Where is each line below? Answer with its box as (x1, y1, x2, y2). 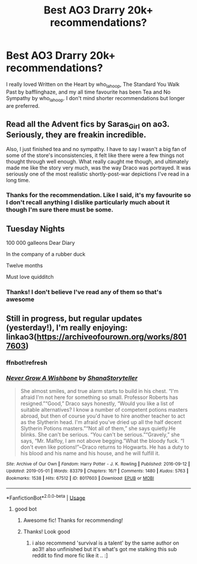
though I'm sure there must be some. (6, 206, 114, 214)
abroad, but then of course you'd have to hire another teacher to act (20, 412, 185, 419)
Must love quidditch (6, 274, 54, 281)
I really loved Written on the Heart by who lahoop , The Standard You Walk (6, 80, 180, 89)
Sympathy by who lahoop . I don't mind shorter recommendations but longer (6, 94, 185, 103)
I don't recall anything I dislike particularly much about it (6, 199, 170, 207)
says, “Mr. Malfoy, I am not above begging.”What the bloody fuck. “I (20, 437, 185, 444)
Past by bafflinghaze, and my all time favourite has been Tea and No (6, 88, 171, 95)
